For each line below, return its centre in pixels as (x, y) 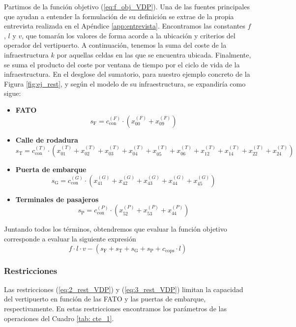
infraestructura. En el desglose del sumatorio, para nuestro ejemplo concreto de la (127, 74)
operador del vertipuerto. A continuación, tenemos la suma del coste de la (115, 45)
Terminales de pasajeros (57, 199)
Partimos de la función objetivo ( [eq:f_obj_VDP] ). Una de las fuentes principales (127, 6)
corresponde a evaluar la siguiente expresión (70, 238)
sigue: (13, 93)
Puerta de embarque (51, 169)
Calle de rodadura (47, 139)
